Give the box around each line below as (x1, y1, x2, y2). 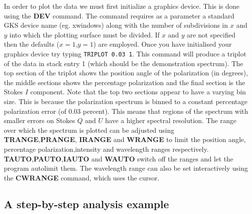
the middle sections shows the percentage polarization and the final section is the (4, 77, 245, 87)
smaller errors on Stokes (4, 115, 75, 125)
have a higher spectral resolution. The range (105, 115, 236, 125)
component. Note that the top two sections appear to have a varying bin (30, 87, 246, 97)
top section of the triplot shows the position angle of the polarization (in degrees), (4, 68, 248, 78)
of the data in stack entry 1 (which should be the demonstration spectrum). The (4, 58, 243, 68)
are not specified (186, 29, 235, 39)
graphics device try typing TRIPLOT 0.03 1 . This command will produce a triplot (4, 48, 247, 58)
